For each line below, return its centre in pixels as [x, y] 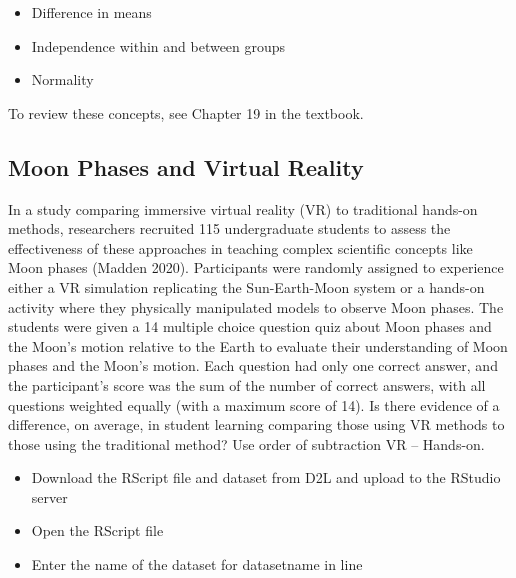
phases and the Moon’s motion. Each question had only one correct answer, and [253, 365]
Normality [62, 79]
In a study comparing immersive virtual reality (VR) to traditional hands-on [243, 208]
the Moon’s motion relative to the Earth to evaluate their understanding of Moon [258, 345]
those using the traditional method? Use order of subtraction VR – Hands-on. [246, 443]
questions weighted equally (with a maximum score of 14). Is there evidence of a [254, 404]
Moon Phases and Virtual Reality [186, 166]
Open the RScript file [97, 530]
